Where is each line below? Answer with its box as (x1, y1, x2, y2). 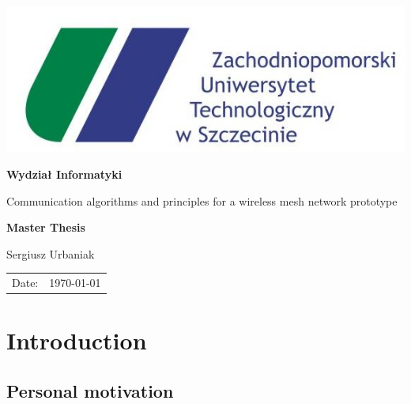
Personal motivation (6, 378, 174, 402)
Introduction (6, 324, 147, 357)
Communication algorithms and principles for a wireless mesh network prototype (6, 192, 398, 209)
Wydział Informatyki (6, 165, 123, 182)
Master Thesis (6, 219, 85, 236)
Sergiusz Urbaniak (6, 245, 95, 262)
